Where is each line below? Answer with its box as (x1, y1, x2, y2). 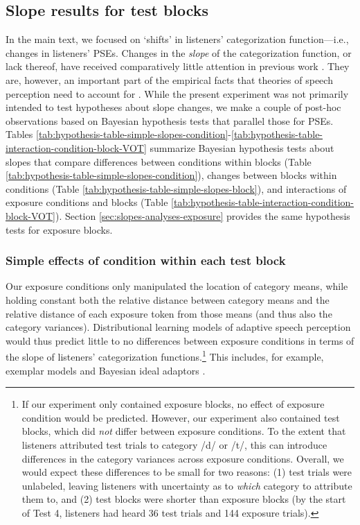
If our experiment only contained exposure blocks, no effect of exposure (21, 397, 325, 411)
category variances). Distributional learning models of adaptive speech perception (6, 320, 351, 334)
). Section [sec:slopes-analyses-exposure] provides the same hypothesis (55, 208, 350, 223)
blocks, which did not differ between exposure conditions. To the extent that (21, 424, 346, 438)
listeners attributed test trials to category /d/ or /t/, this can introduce (21, 437, 327, 451)
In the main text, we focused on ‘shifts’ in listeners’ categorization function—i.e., (6, 32, 349, 46)
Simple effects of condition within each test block (6, 252, 286, 269)
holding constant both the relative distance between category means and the (6, 292, 330, 307)
